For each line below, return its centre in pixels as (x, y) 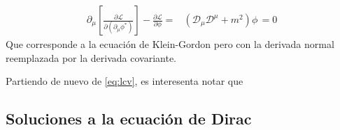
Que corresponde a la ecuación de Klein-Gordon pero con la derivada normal (170, 44)
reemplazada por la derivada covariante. (91, 57)
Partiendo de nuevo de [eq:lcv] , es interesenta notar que (125, 81)
